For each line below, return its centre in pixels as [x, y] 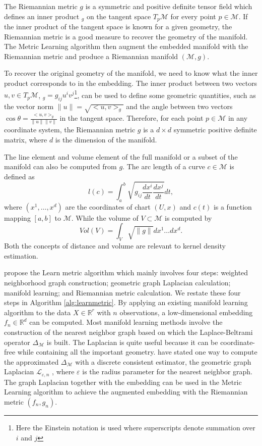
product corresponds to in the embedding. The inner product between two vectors [131, 83]
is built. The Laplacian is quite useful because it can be [132, 342]
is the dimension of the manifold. [106, 139]
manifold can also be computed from [60, 166]
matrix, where [26, 139]
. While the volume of [105, 217]
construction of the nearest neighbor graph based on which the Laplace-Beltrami [128, 332]
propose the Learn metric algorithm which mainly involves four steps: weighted [126, 272]
